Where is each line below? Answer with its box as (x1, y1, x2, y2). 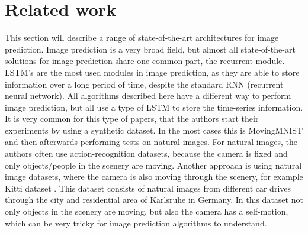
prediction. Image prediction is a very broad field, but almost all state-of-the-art (5, 43, 296, 55)
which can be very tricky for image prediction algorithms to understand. (5, 216, 267, 229)
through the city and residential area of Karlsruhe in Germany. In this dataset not (5, 193, 303, 206)
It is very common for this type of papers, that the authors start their (5, 112, 259, 125)
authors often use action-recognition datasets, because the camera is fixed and (5, 147, 288, 160)
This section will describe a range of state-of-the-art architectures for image (5, 31, 279, 44)
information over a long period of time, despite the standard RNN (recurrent (5, 77, 284, 90)
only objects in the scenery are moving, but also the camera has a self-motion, (5, 205, 288, 218)
